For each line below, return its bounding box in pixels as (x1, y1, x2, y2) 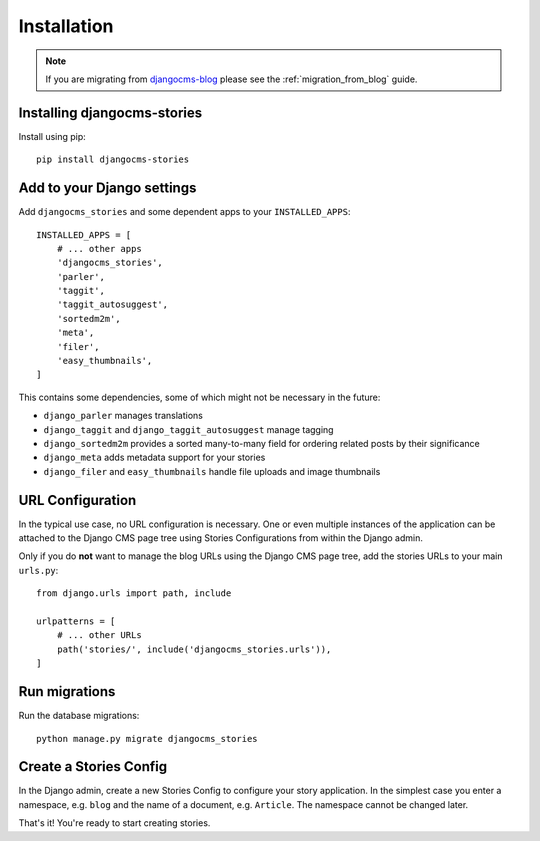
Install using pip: (18, 130, 87, 142)
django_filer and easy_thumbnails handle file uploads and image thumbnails (43, 465, 381, 477)
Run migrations (18, 683, 116, 700)
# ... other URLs (56, 630, 142, 641)
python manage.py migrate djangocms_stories (36, 733, 259, 744)
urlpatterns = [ (36, 616, 116, 627)
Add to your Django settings (18, 180, 197, 197)
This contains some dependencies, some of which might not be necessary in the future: (18, 391, 381, 403)
